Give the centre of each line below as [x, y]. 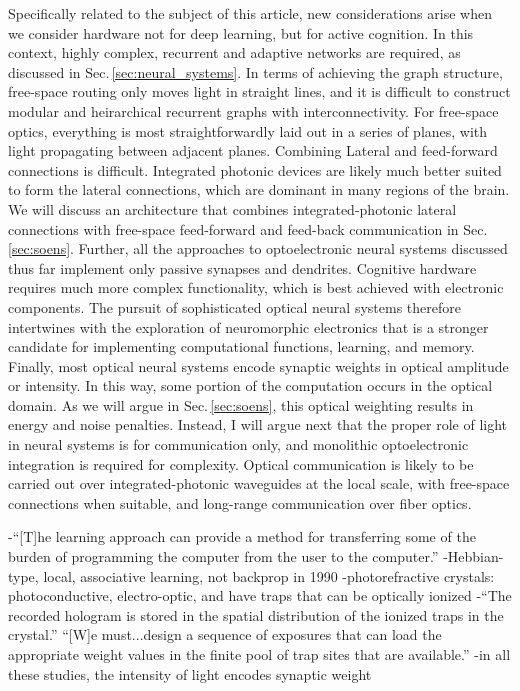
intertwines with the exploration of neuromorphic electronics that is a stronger [248, 326]
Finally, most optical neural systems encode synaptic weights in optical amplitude [258, 365]
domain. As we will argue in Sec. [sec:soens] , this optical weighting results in [241, 404]
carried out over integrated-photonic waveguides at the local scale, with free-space [259, 483]
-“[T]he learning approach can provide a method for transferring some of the [242, 536]
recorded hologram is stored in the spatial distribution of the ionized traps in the [256, 614]
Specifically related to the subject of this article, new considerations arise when [250, 13]
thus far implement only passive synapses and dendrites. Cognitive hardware [242, 267]
